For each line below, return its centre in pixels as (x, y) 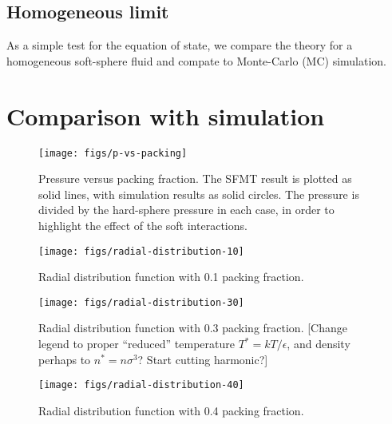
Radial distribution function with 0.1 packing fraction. (171, 277)
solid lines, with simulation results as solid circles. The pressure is (199, 194)
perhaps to (65, 359)
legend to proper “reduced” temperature (137, 344)
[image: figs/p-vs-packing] (113, 153)
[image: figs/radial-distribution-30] (141, 302)
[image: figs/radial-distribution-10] (141, 251)
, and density (319, 344)
